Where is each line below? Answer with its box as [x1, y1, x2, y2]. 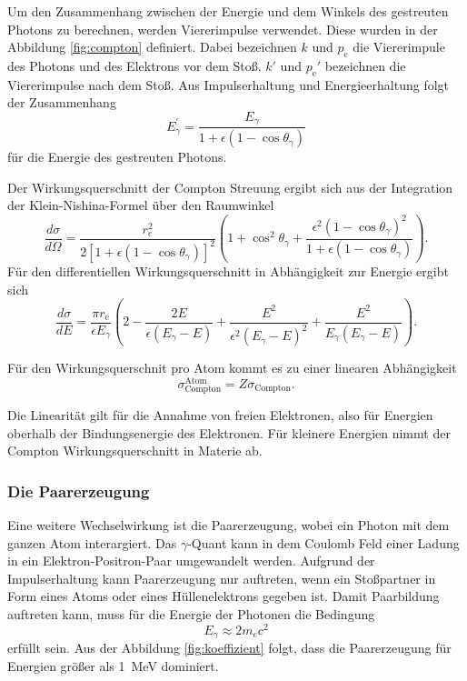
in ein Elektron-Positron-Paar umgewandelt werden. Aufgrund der [7, 551, 375, 570]
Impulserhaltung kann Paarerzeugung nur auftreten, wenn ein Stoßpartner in [7, 568, 436, 587]
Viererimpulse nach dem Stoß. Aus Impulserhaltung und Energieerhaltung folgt [7, 75, 450, 94]
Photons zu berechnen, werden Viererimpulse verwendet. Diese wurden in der [7, 19, 438, 38]
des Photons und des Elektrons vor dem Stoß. [7, 55, 262, 75]
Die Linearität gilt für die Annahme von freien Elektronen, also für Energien [7, 405, 433, 424]
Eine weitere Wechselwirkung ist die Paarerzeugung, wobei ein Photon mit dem [7, 515, 450, 534]
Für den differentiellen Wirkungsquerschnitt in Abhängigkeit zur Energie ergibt [7, 262, 449, 281]
